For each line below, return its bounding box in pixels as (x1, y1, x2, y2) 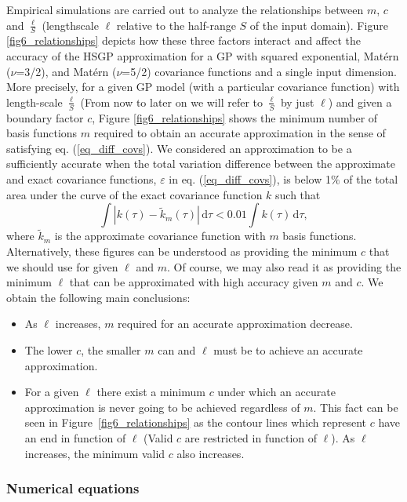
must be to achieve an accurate (213, 341, 363, 358)
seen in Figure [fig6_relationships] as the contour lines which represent (24, 414, 367, 431)
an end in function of (24, 429, 126, 446)
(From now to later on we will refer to (80, 93, 263, 110)
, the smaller (81, 341, 141, 358)
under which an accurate (217, 384, 336, 400)
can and (158, 341, 196, 358)
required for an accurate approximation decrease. (118, 315, 353, 332)
